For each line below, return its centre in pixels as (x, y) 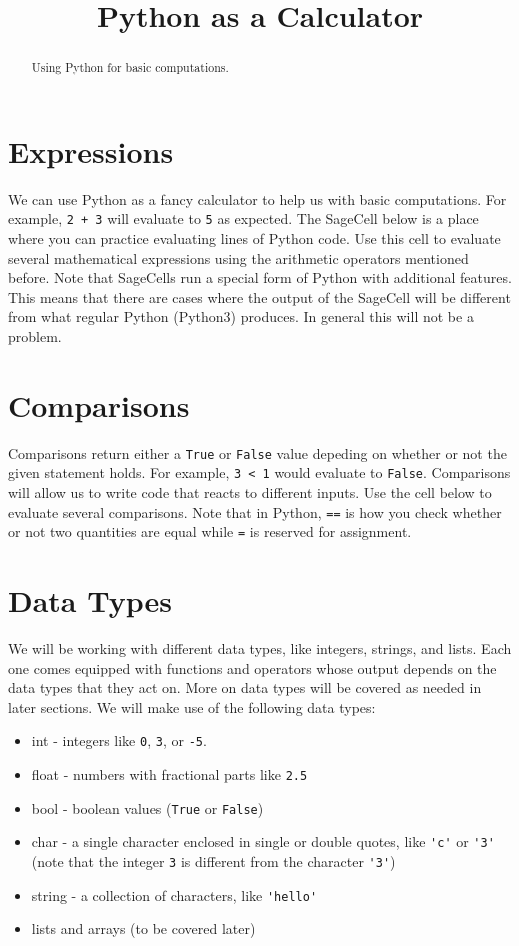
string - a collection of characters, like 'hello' (174, 894)
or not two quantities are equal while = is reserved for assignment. (210, 531)
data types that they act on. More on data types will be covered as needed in (245, 687)
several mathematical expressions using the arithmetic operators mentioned (238, 257)
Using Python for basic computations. (130, 67)
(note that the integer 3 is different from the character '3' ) (213, 861)
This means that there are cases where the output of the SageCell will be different (259, 296)
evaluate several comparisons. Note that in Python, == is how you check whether (255, 511)
